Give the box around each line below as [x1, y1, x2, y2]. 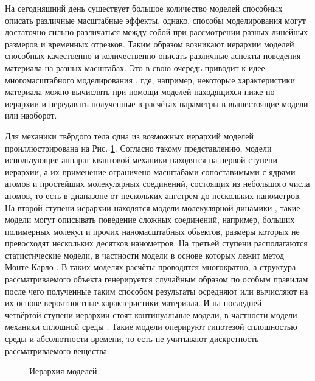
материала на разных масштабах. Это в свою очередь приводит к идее [5, 61, 265, 74]
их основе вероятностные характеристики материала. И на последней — [5, 296, 273, 309]
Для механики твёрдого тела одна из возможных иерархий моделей [5, 129, 254, 142]
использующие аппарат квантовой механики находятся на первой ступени [5, 153, 278, 166]
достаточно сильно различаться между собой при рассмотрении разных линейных [5, 26, 308, 38]
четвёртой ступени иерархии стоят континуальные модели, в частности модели [5, 308, 297, 321]
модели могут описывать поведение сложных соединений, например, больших [5, 213, 295, 226]
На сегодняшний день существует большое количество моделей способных [5, 2, 283, 14]
